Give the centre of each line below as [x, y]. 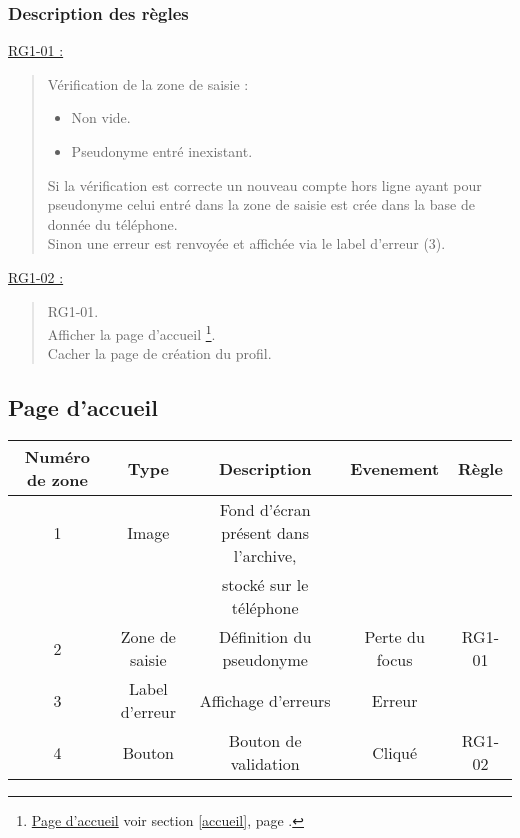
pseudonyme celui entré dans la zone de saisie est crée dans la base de [261, 204]
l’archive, [265, 556]
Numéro [57, 457]
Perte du [394, 637]
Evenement [395, 468]
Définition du [265, 637]
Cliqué [395, 752]
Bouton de [265, 741]
